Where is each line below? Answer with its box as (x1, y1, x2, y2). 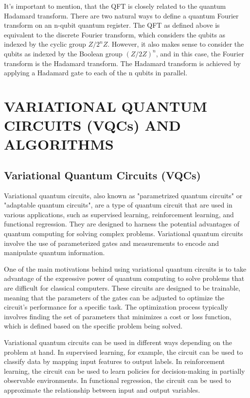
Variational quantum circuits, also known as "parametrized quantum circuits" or (4, 190, 243, 200)
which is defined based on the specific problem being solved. (4, 321, 183, 331)
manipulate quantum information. (4, 247, 105, 258)
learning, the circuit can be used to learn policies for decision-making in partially (4, 365, 245, 376)
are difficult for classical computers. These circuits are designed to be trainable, (4, 283, 240, 293)
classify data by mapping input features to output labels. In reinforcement (4, 356, 225, 366)
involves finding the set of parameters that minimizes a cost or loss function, (4, 311, 232, 321)
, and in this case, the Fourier (156, 48, 244, 58)
